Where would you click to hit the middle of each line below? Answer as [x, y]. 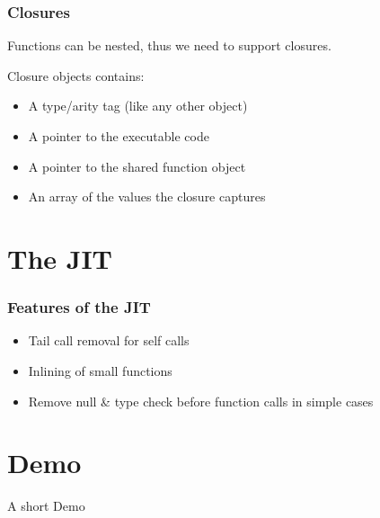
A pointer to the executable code [119, 136]
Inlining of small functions [100, 370]
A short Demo [46, 506]
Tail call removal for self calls [109, 340]
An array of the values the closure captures [147, 196]
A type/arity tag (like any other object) [138, 106]
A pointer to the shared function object [137, 166]
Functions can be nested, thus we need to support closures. [169, 45]
